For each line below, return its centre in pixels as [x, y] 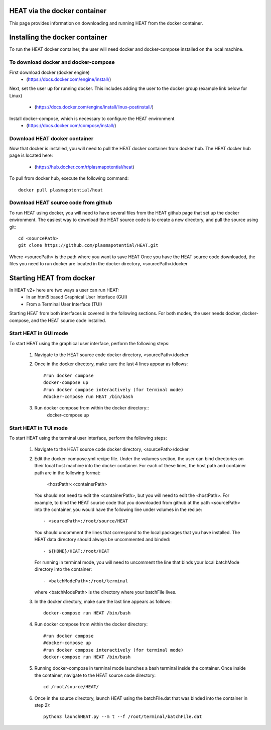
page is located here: [31, 155]
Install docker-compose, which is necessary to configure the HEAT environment [92, 119]
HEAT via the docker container [58, 11]
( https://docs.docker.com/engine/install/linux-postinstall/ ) [94, 107]
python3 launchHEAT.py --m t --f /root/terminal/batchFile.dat [123, 717]
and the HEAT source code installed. [69, 320]
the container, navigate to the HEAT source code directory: [95, 675]
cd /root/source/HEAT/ [71, 687]
